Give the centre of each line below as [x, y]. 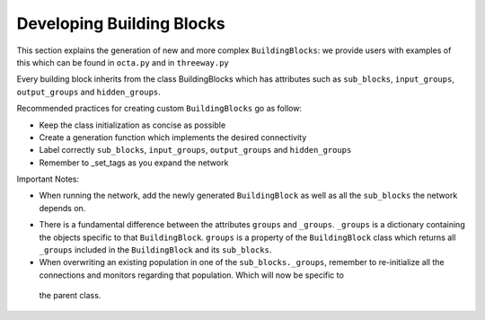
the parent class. [70, 296]
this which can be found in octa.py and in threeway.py [123, 62]
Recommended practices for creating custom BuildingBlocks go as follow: [159, 109]
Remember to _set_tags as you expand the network [134, 163]
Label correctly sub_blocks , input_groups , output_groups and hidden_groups [195, 150]
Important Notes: [48, 179]
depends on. [62, 208]
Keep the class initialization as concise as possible [132, 125]
